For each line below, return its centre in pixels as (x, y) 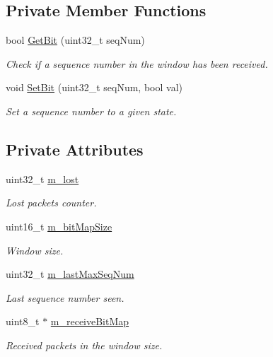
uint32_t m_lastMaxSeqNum (70, 274)
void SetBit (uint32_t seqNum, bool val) (94, 87)
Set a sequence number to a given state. (91, 111)
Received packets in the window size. (84, 345)
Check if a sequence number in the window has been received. (137, 63)
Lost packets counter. (51, 203)
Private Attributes (75, 149)
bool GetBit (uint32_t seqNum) (75, 40)
